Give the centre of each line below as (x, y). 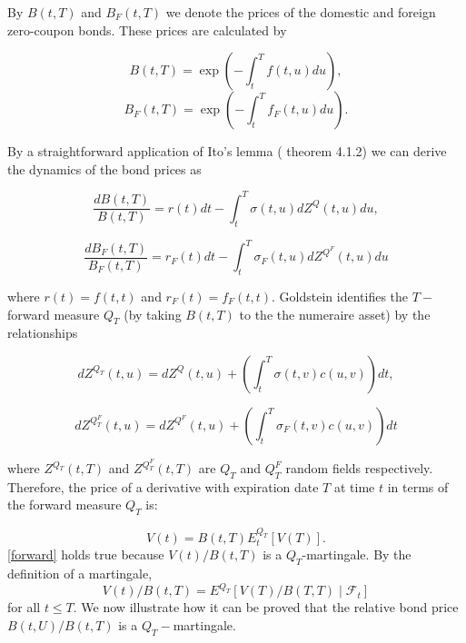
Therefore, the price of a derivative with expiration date (163, 486)
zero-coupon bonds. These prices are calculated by (147, 30)
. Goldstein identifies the (340, 296)
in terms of (418, 486)
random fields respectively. (359, 468)
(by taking (153, 314)
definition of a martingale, (80, 574)
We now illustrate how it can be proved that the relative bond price (270, 607)
